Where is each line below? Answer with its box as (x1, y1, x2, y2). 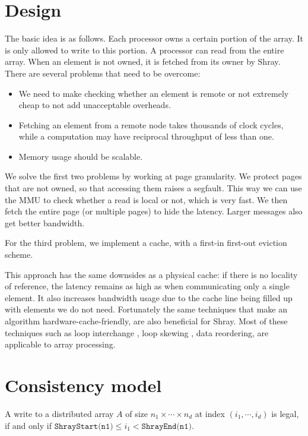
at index (195, 407, 225, 419)
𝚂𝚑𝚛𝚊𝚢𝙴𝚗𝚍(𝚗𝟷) (141, 422, 192, 431)
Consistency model (5, 372, 162, 397)
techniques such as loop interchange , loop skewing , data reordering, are (5, 326, 269, 339)
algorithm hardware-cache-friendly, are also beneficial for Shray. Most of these (5, 315, 288, 327)
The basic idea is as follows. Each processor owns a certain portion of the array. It (5, 32, 303, 45)
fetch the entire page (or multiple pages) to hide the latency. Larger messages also (5, 205, 303, 217)
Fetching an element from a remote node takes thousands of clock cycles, (18, 118, 284, 131)
